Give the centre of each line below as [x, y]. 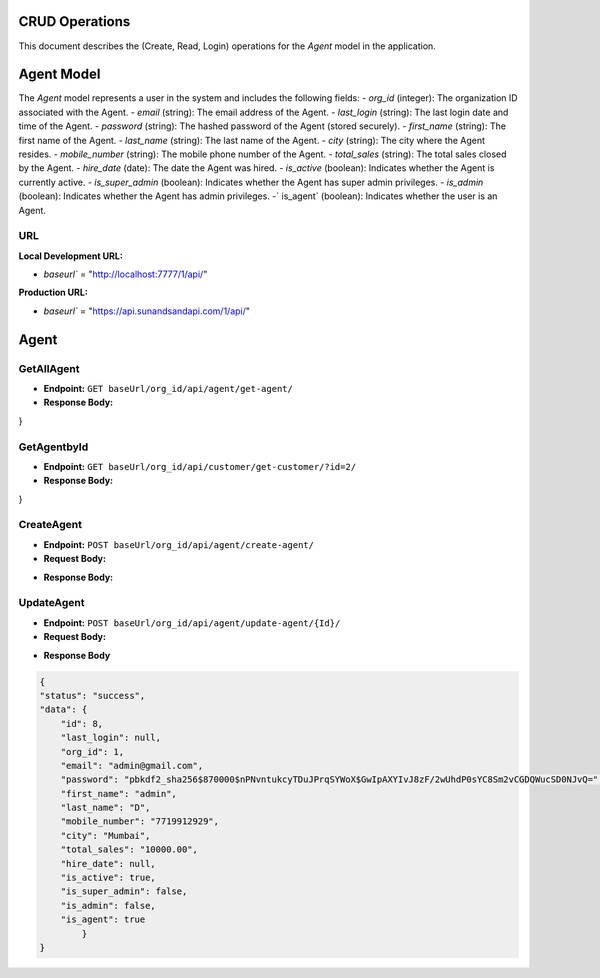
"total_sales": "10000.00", [129, 849]
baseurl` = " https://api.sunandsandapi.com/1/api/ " [146, 311]
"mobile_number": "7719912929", [140, 821]
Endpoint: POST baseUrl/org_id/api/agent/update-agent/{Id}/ [192, 622]
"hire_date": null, [108, 863]
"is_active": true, [108, 878]
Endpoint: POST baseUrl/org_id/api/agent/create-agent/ [179, 544]
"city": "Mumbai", [105, 835]
